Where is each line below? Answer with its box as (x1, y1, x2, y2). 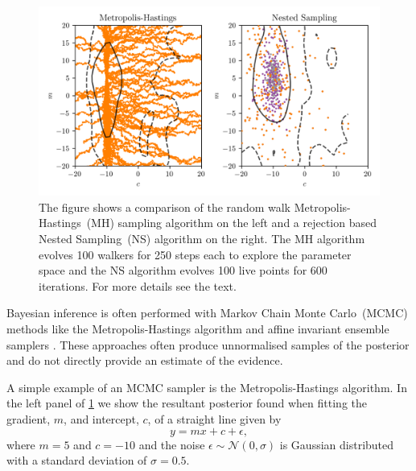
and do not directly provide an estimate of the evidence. (6, 352, 283, 369)
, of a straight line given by (147, 410, 282, 427)
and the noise (138, 436, 205, 452)
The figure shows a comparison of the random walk (39, 198, 290, 215)
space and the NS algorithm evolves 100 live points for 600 (39, 262, 327, 279)
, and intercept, (64, 410, 139, 427)
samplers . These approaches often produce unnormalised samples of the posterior (6, 336, 410, 353)
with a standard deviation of (6, 452, 147, 469)
